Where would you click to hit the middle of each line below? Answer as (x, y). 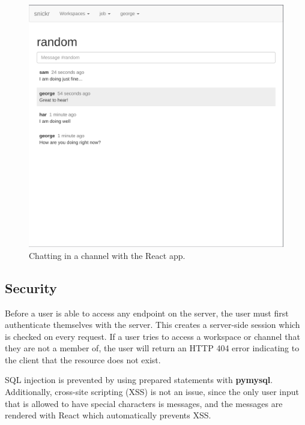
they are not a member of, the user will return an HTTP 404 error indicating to (152, 348)
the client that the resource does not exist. (83, 359)
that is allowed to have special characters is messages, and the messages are (144, 403)
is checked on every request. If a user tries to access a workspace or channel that (152, 336)
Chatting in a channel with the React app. (107, 255)
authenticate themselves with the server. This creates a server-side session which (152, 325)
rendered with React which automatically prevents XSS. (108, 415)
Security (31, 287)
